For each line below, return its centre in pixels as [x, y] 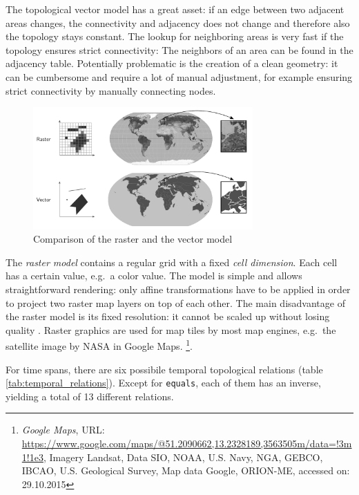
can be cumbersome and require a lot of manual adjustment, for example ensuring [179, 76]
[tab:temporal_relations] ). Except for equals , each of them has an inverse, [163, 383]
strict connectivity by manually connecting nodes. [111, 90]
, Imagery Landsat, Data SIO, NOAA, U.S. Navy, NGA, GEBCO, [183, 457]
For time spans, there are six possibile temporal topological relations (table [164, 369]
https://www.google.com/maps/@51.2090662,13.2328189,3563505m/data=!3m [187, 443]
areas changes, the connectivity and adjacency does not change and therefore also [178, 22]
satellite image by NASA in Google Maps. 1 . [99, 345]
